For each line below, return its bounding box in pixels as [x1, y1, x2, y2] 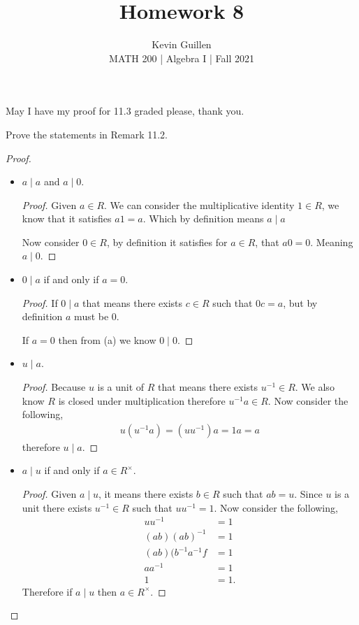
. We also [295, 380, 335, 394]
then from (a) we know [58, 332, 156, 347]
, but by [283, 295, 318, 310]
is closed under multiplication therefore [58, 393, 226, 408]
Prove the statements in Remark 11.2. [6, 127, 168, 141]
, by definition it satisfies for [106, 234, 228, 249]
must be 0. [74, 309, 119, 324]
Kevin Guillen [152, 37, 212, 52]
